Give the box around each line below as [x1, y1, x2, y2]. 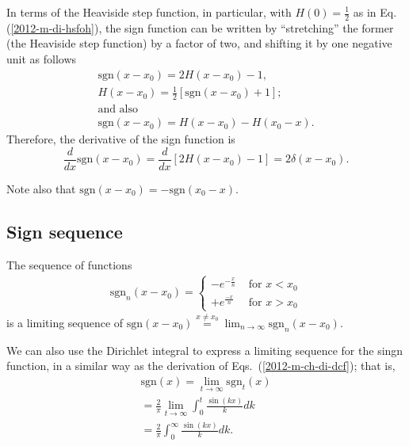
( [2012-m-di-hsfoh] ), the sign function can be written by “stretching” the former [6, 19, 394, 36]
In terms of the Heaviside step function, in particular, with [6, 4, 292, 20]
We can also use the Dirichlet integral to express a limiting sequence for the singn [6, 341, 403, 358]
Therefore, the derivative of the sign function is [6, 131, 235, 147]
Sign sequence [6, 219, 123, 243]
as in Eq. [353, 4, 397, 20]
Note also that [6, 180, 76, 196]
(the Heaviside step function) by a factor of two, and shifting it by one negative [6, 35, 392, 51]
